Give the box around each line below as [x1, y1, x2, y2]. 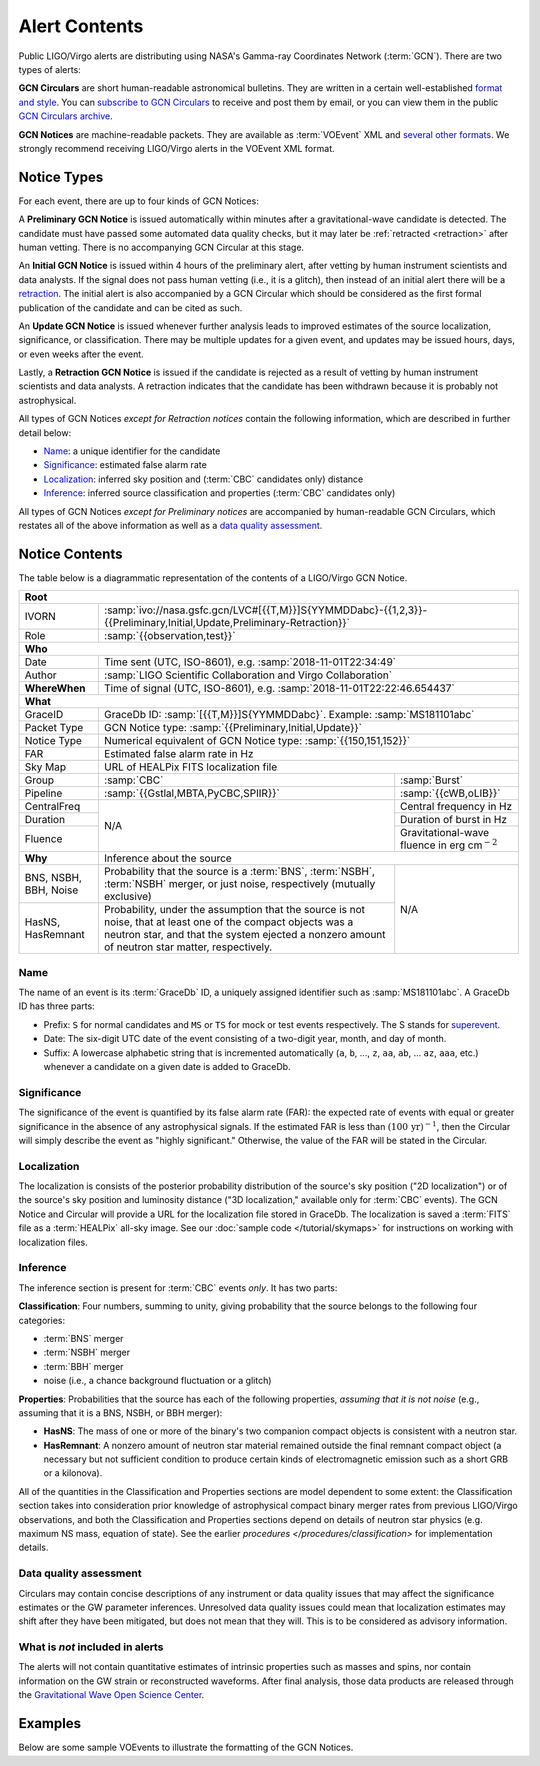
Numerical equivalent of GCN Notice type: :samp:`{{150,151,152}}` [103, 734, 411, 748]
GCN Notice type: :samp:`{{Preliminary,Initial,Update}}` [103, 721, 362, 735]
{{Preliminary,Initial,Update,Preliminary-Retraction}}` [103, 616, 350, 630]
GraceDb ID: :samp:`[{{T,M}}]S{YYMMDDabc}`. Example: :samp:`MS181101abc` [103, 708, 475, 722]
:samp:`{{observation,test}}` [103, 629, 236, 643]
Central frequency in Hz [400, 800, 513, 814]
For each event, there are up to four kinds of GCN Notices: [18, 195, 259, 207]
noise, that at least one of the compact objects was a [103, 915, 354, 929]
